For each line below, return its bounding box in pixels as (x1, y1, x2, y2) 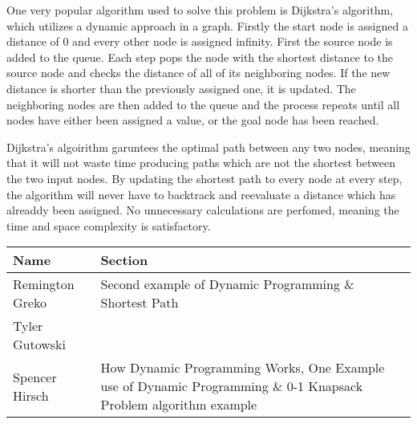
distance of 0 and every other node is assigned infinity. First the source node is (6, 33, 393, 50)
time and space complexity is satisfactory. (6, 217, 211, 234)
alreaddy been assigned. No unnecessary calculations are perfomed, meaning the (6, 202, 399, 218)
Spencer (13, 367, 57, 386)
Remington (13, 275, 75, 294)
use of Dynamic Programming (100, 377, 269, 396)
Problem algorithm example (100, 395, 257, 414)
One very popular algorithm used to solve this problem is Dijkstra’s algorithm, (6, 2, 393, 18)
